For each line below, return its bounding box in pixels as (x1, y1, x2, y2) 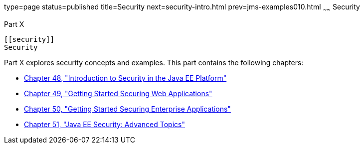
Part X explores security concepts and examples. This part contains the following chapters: (4, 58, 304, 67)
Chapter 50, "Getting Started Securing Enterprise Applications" (24, 104, 231, 113)
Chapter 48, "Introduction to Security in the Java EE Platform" (24, 73, 227, 82)
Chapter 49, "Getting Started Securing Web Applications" (24, 89, 212, 98)
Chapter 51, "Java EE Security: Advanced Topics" (24, 120, 185, 129)
